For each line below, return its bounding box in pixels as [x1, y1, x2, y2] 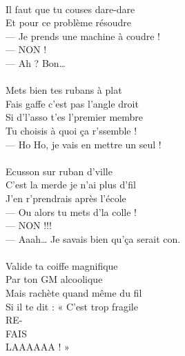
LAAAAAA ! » [6, 339, 70, 354]
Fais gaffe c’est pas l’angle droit [6, 96, 139, 110]
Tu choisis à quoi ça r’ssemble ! [6, 123, 137, 137]
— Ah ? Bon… [6, 55, 66, 70]
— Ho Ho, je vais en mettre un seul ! [6, 137, 162, 151]
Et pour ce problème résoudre [6, 15, 132, 30]
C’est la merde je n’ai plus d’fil [6, 177, 136, 192]
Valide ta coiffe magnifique [6, 258, 118, 273]
